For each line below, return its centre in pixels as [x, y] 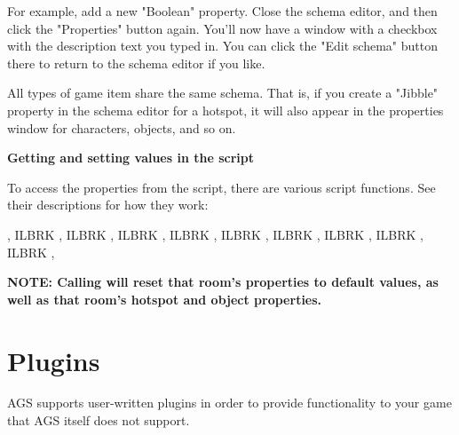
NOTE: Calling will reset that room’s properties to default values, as [223, 282]
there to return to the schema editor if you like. [136, 63]
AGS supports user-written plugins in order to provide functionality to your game [229, 403]
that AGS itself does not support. [99, 420]
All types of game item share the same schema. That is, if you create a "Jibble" [223, 93]
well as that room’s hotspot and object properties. [165, 299]
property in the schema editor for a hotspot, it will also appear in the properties [226, 110]
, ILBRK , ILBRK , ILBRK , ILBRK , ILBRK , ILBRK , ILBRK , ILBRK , [215, 234]
